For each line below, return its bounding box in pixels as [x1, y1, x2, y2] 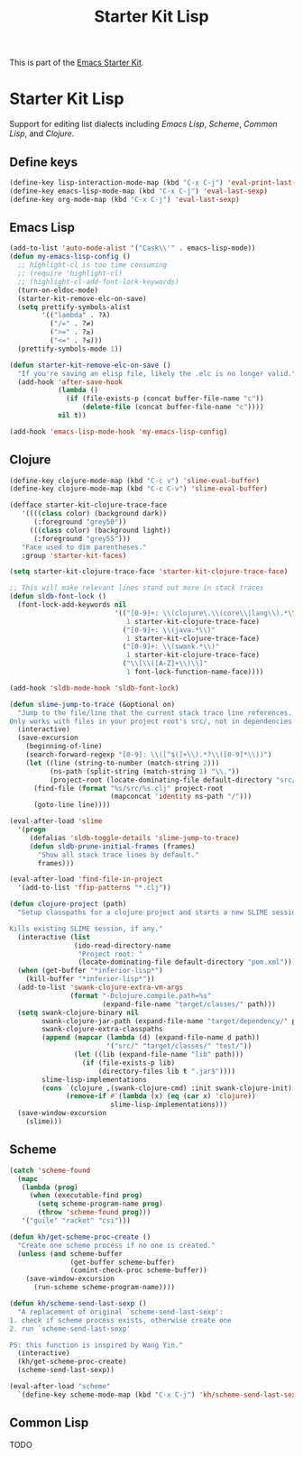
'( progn [17, 825, 47, 835]
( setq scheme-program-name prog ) [37, 1199, 164, 1209]
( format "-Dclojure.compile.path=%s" [69, 991, 212, 1000]
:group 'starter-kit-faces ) [21, 551, 127, 560]
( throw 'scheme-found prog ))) [37, 1208, 151, 1217]
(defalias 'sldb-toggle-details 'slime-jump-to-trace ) [29, 833, 241, 842]
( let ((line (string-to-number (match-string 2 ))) [25, 758, 220, 767]
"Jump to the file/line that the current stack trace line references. [17, 708, 293, 718]
